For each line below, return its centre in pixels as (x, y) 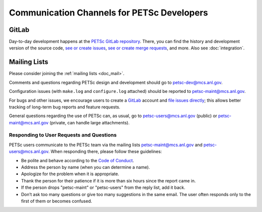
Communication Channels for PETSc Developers (108, 13)
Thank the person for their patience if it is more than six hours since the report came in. (108, 181)
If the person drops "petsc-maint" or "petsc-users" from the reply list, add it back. (103, 188)
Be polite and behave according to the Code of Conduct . (78, 160)
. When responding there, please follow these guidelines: (105, 151)
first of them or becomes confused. (57, 201)
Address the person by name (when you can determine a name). (86, 167)
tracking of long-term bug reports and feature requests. (65, 107)
